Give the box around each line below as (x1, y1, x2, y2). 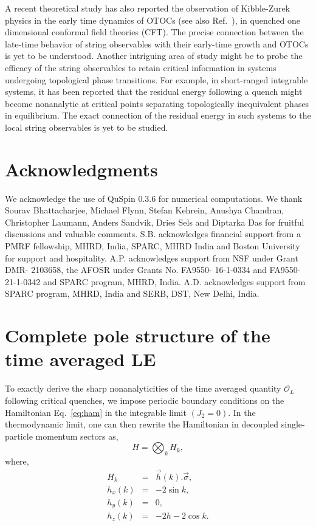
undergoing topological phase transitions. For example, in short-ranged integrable (5, 73, 308, 86)
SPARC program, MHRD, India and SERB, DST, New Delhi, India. (5, 287, 259, 300)
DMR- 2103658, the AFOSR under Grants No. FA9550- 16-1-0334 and (5, 263, 267, 276)
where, (5, 455, 29, 468)
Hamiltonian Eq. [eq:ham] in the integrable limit (5, 406, 187, 418)
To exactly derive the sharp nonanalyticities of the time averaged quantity (5, 382, 281, 395)
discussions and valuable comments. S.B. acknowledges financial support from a (5, 227, 301, 240)
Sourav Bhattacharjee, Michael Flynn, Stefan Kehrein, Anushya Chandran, (5, 204, 284, 216)
